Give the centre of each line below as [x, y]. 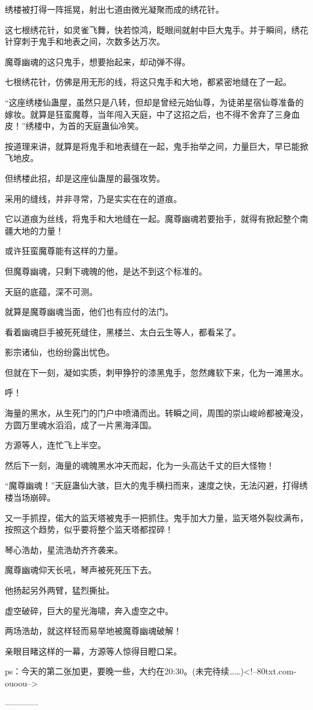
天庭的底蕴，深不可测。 [51, 291]
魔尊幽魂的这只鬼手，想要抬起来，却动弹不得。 [98, 61]
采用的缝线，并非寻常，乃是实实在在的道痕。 [93, 198]
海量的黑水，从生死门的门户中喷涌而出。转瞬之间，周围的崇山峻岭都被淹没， [156, 413]
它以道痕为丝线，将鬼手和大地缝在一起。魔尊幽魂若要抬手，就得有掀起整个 [152, 219]
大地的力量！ [38, 230]
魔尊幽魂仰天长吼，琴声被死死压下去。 [81, 570]
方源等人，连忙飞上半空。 [55, 445]
